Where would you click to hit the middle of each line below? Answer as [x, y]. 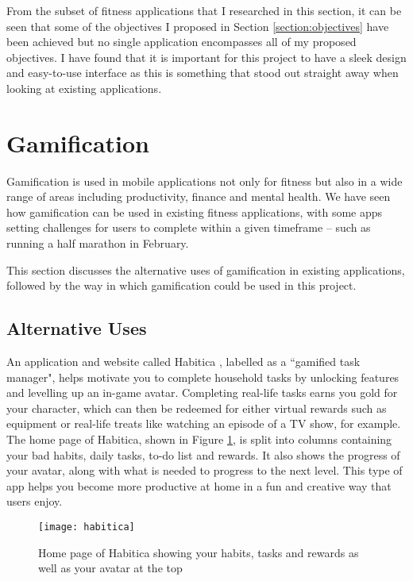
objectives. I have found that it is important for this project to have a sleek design [206, 57]
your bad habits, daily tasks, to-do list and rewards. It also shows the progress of [203, 454]
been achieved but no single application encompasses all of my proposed [181, 42]
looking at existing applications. [84, 88]
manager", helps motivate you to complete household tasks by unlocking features [203, 377]
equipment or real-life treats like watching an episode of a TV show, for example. [204, 423]
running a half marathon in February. [98, 243]
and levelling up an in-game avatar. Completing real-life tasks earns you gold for [202, 392]
